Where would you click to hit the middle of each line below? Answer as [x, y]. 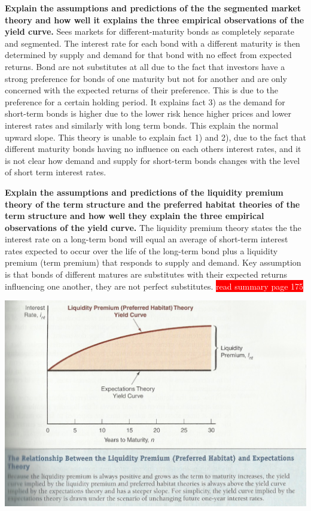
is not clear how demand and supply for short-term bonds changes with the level [153, 160]
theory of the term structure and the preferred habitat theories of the [153, 204]
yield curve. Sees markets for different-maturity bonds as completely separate [150, 31]
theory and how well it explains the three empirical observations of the [155, 19]
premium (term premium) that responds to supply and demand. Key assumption [153, 262]
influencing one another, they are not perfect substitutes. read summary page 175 [154, 286]
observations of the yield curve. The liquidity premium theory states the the [153, 227]
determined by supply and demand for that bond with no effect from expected [148, 55]
